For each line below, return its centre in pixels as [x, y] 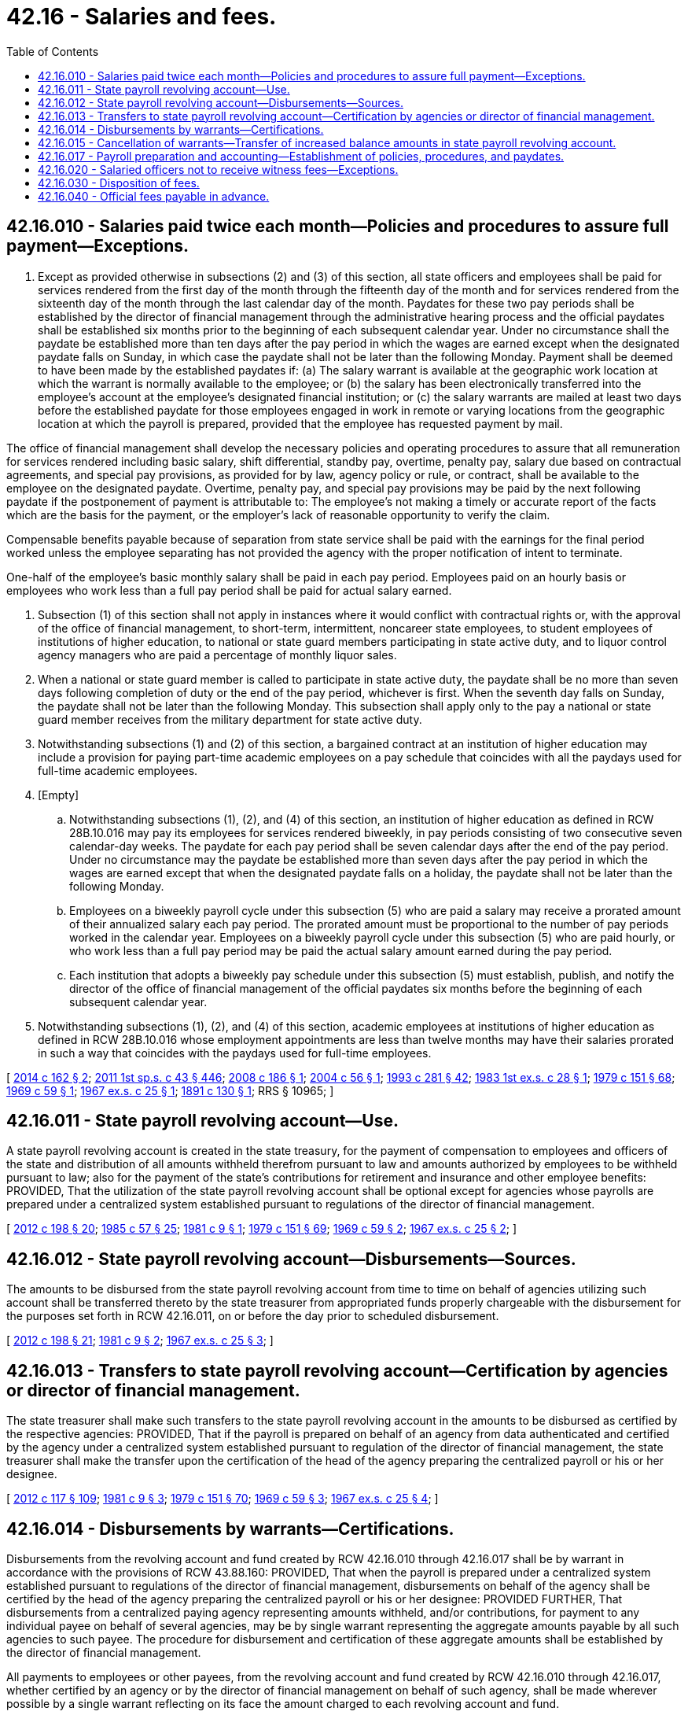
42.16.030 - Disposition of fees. [119, 183]
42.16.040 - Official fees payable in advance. [154, 196]
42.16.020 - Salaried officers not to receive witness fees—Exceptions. [218, 169]
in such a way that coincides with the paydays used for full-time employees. [235, 1053]
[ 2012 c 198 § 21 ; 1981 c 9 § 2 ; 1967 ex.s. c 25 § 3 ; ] [140, 1341]
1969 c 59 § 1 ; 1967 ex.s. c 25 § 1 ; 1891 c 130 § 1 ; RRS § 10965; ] [170, 1090]
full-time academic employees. [118, 770]
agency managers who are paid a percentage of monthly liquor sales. [217, 655]
